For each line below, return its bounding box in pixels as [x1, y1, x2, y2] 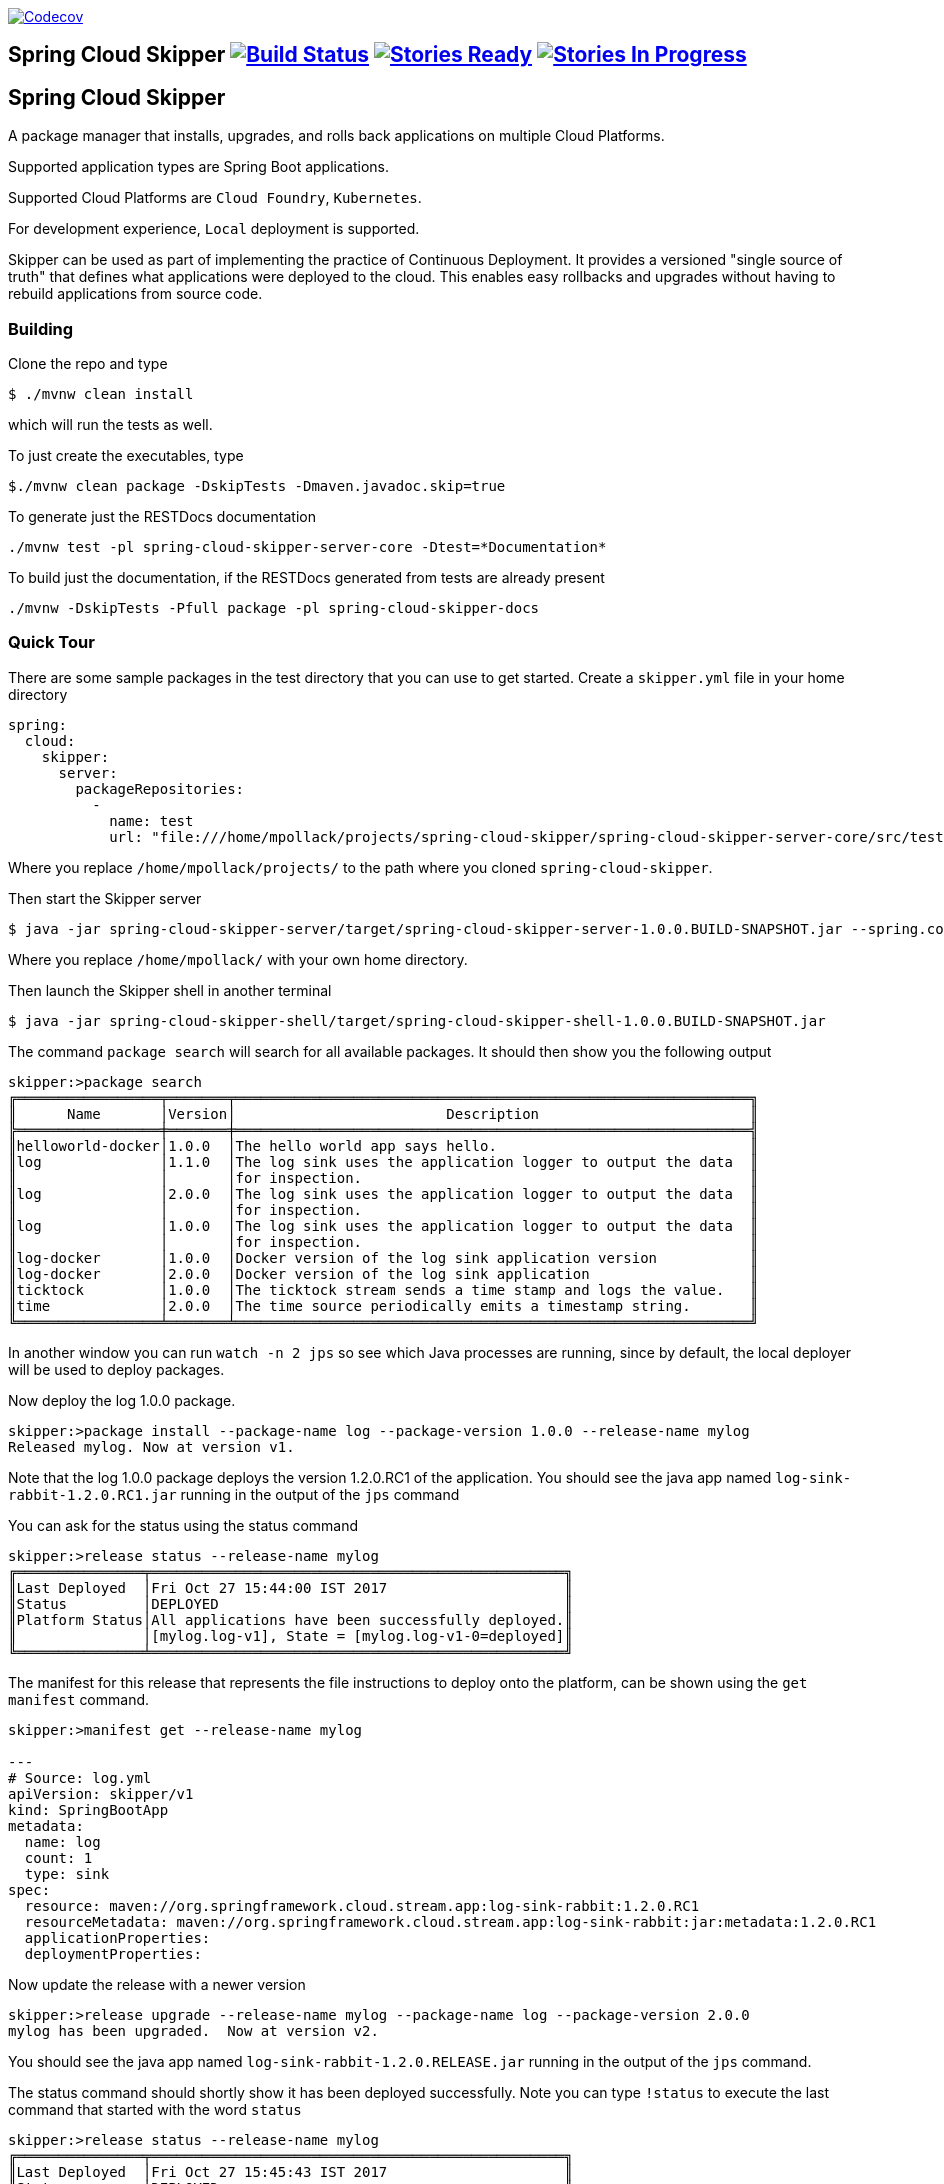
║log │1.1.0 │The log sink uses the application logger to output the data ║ [8, 1153, 759, 1170]
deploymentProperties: [24, 1945, 202, 1962]
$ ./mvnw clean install [8, 386, 194, 403]
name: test [109, 812, 194, 829]
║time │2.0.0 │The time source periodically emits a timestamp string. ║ [8, 1297, 759, 1314]
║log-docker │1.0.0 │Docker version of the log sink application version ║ [8, 1249, 759, 1266]
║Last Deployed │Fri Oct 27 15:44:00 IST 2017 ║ [8, 1579, 573, 1596]
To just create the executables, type [8, 447, 244, 465]
